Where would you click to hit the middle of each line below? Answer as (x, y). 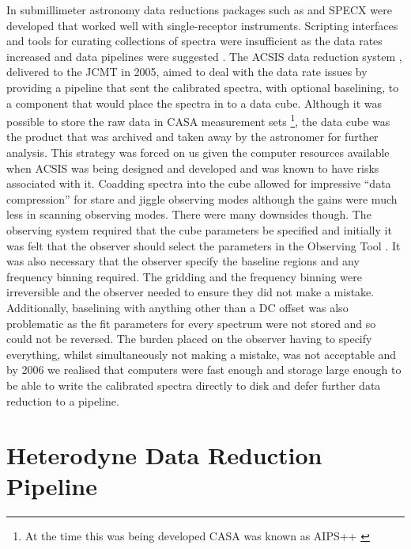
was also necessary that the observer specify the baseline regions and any (183, 261)
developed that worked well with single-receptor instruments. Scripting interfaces (202, 25)
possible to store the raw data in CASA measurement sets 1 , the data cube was (198, 120)
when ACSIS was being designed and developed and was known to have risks (193, 168)
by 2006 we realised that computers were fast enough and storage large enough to (204, 370)
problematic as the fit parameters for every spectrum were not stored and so (191, 323)
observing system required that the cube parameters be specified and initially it (199, 229)
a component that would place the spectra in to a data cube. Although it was (194, 103)
